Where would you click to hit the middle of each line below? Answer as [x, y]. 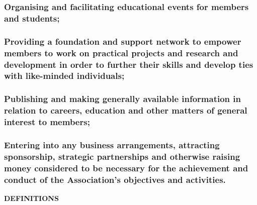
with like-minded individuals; [64, 76]
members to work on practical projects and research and [121, 53]
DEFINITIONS [31, 198]
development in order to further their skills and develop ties [129, 64]
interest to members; [47, 122]
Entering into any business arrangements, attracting [112, 144]
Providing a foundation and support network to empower [123, 41]
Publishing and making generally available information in [122, 99]
